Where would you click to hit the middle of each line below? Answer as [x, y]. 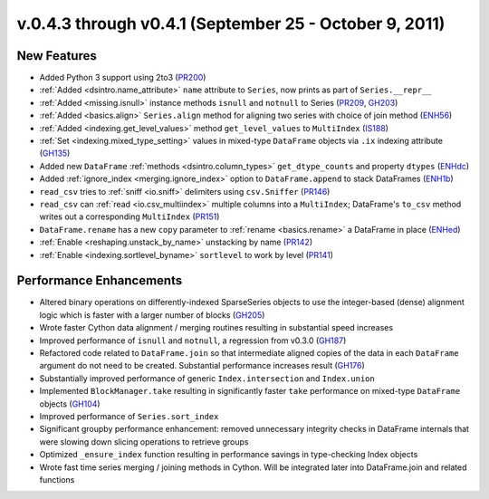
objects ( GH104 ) [70, 404]
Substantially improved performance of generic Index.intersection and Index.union [207, 378]
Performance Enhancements [100, 281]
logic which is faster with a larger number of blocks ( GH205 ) [152, 315]
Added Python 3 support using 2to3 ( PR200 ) [123, 78]
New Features [57, 56]
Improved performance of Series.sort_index [129, 416]
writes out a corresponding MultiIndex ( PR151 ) [129, 216]
